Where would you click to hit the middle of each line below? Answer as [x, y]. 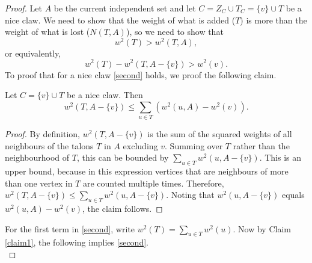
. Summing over [194, 145]
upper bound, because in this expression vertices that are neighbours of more [147, 171]
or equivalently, [33, 53]
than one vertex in [39, 183]
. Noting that [190, 195]
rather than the [261, 145]
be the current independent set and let [125, 8]
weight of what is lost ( [47, 32]
